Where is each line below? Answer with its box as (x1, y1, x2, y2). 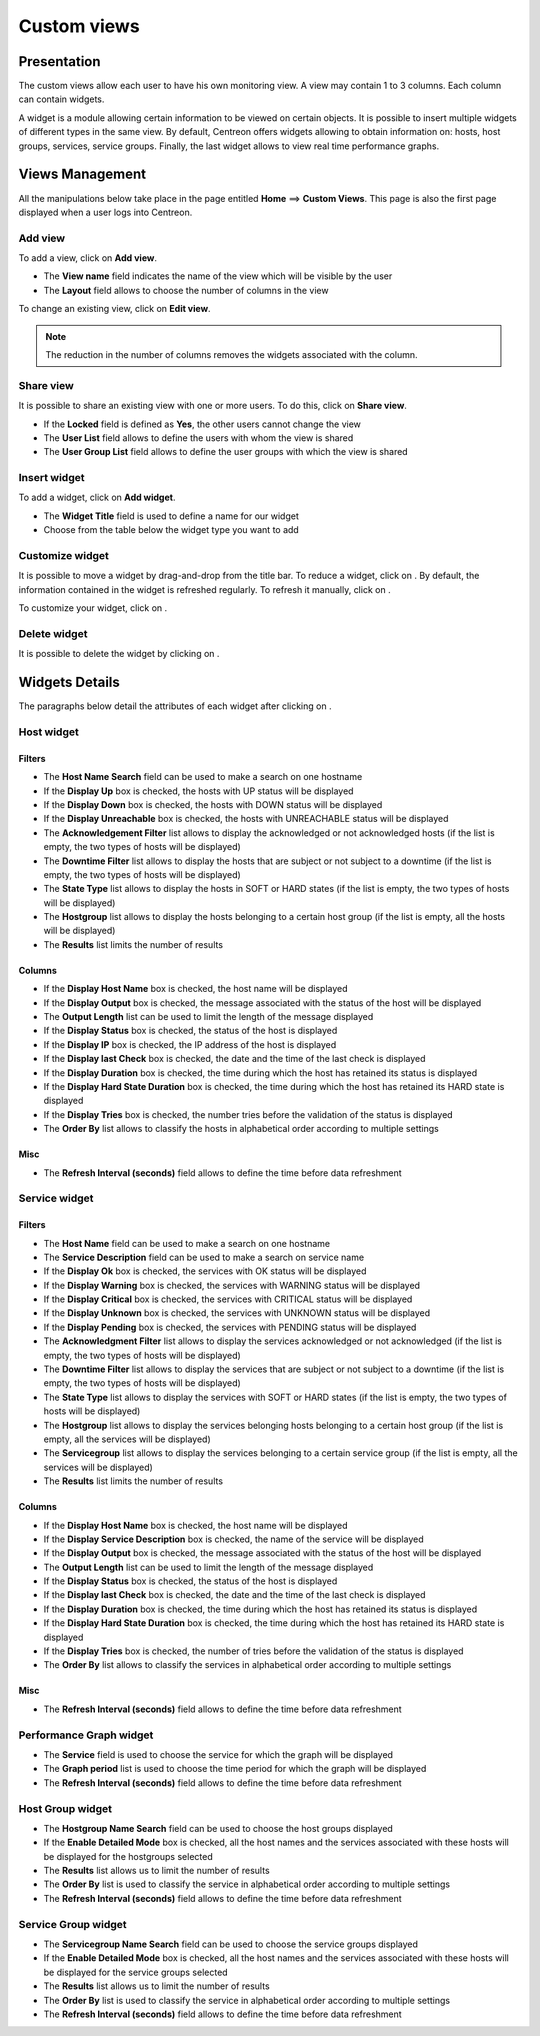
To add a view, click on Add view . (18, 252, 157, 264)
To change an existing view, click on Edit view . (18, 303, 211, 315)
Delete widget (18, 626, 88, 640)
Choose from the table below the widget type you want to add (43, 524, 299, 536)
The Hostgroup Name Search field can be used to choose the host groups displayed (43, 1822, 394, 1834)
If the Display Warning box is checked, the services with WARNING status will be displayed (43, 1279, 420, 1291)
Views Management (18, 166, 147, 183)
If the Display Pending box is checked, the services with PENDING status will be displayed (43, 1321, 417, 1333)
